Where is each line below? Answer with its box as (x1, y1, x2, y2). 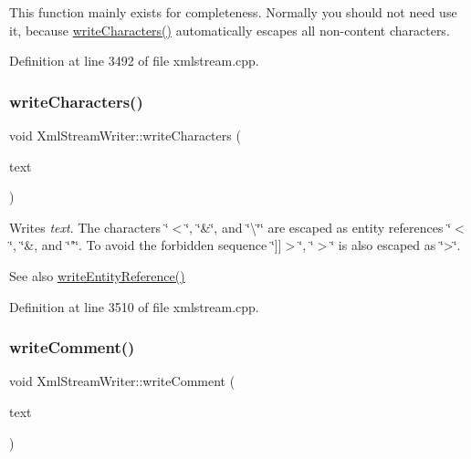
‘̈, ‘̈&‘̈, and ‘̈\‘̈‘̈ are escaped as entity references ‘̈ (185, 217, 452, 236)
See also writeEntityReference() (9, 266, 185, 285)
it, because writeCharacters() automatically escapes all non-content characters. (9, 20, 450, 39)
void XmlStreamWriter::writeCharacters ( (9, 126, 241, 144)
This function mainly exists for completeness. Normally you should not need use (9, 3, 457, 21)
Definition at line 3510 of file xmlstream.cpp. (9, 297, 259, 316)
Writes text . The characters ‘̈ (9, 217, 169, 236)
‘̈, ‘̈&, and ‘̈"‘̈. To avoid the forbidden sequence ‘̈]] (9, 235, 282, 255)
